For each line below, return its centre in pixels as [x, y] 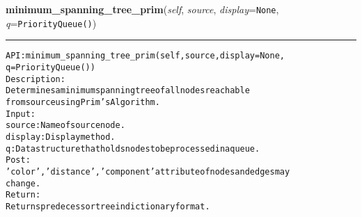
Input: [21, 114]
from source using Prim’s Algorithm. [83, 102]
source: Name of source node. [65, 126]
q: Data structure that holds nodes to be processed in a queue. [133, 148]
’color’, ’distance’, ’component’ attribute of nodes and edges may [148, 171]
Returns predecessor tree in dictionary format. [108, 206]
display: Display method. [61, 137]
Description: [36, 79]
